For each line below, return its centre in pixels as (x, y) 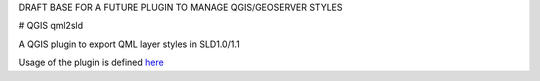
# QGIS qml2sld (51, 26)
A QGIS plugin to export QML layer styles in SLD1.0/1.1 (129, 44)
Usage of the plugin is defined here (91, 62)
